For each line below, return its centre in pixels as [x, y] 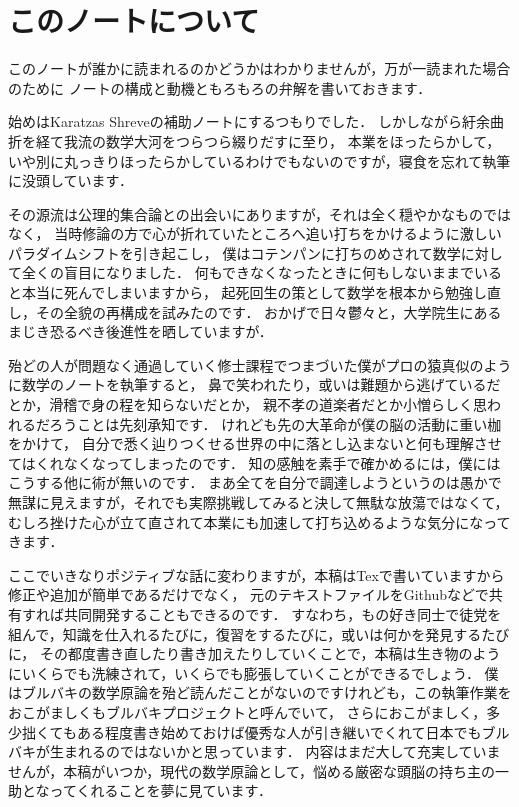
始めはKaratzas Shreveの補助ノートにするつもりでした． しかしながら [235, 121]
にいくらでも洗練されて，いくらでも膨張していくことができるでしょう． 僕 [253, 672]
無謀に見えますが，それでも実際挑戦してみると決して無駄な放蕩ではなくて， [258, 502]
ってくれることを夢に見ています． [160, 790]
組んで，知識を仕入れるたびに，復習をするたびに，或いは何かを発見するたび [259, 633]
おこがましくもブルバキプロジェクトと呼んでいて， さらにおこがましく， [247, 711]
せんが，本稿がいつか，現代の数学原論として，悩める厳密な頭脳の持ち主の [251, 770]
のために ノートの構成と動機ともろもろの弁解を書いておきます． [220, 87]
